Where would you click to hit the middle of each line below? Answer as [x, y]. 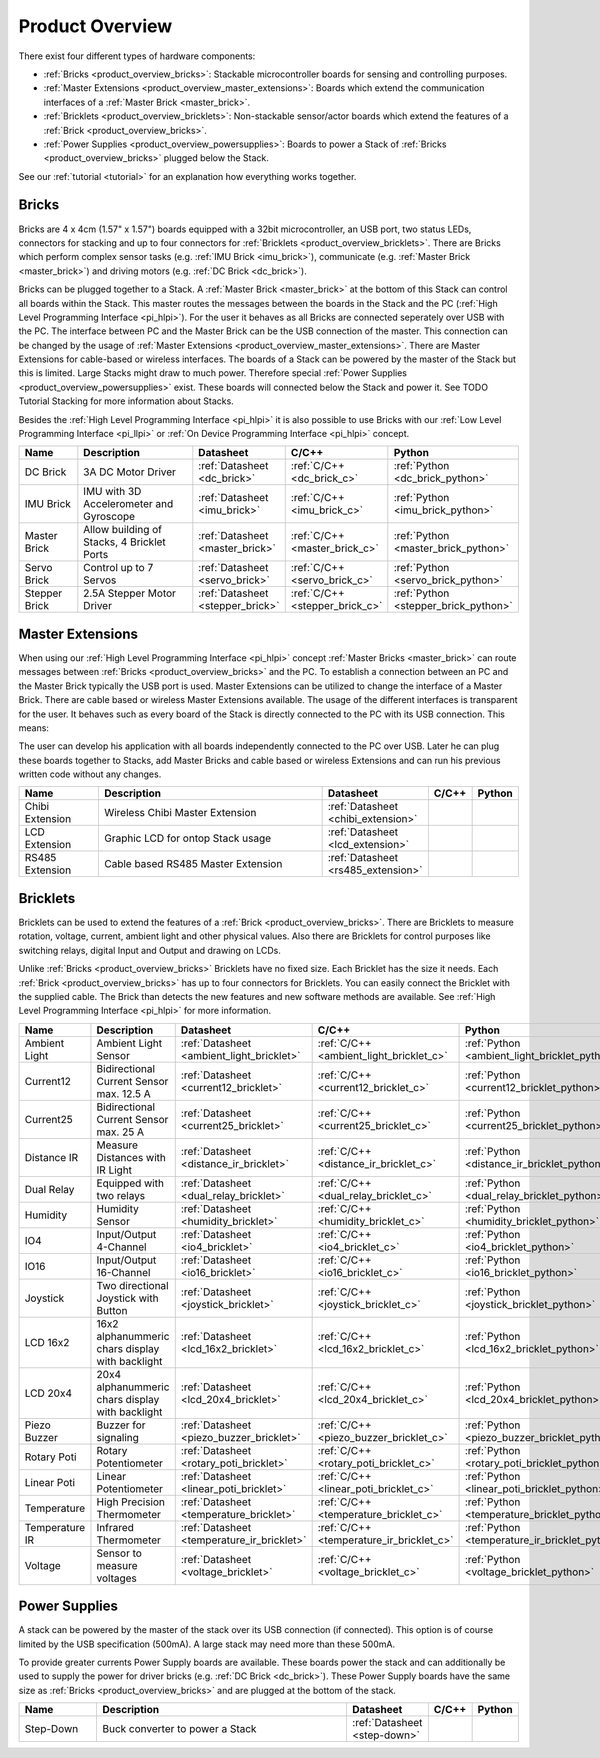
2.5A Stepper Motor [130, 593]
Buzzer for [121, 1425]
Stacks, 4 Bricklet [125, 542]
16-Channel [123, 1272]
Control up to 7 [118, 568]
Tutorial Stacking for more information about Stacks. [126, 401]
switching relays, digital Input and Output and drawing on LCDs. [150, 950]
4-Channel [121, 1247]
